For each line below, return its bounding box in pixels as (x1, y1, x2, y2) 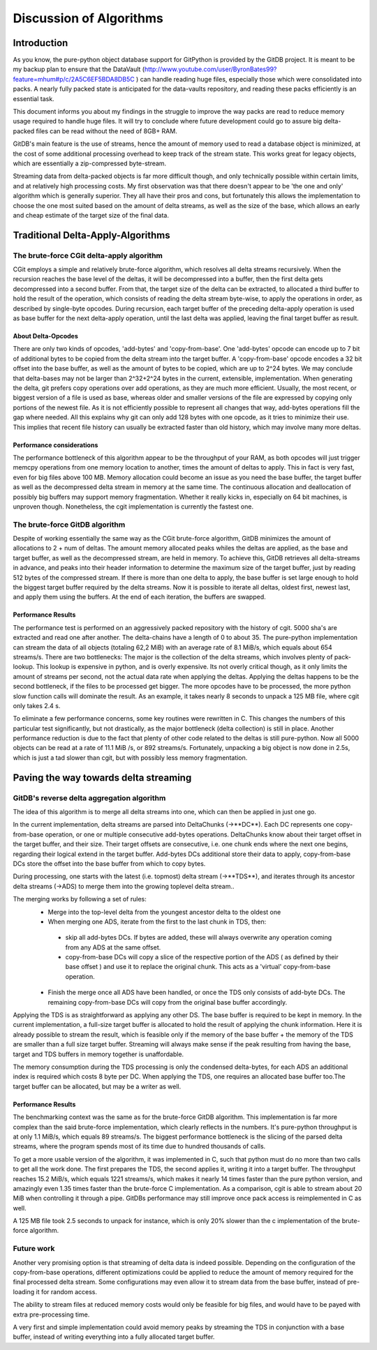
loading (13, 1287, 35, 1296)
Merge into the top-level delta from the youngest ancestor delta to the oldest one (47, 908, 281, 916)
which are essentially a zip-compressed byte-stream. (13, 159, 167, 167)
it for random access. (36, 1287, 98, 1296)
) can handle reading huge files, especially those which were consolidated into (136, 75, 362, 83)
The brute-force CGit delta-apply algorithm (13, 250, 163, 260)
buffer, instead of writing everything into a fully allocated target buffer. (13, 1333, 215, 1341)
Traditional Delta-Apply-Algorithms (13, 229, 170, 241)
